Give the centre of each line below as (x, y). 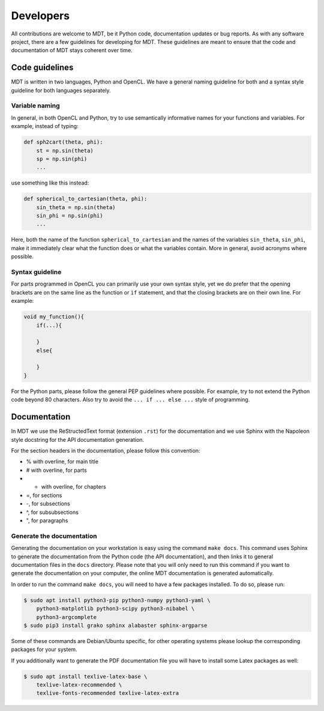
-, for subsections (48, 504)
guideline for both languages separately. (61, 90)
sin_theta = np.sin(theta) (76, 207)
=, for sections (44, 495)
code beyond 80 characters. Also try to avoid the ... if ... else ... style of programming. (130, 400)
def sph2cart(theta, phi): (63, 142)
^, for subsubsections (52, 512)
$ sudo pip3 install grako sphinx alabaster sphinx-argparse (115, 625)
